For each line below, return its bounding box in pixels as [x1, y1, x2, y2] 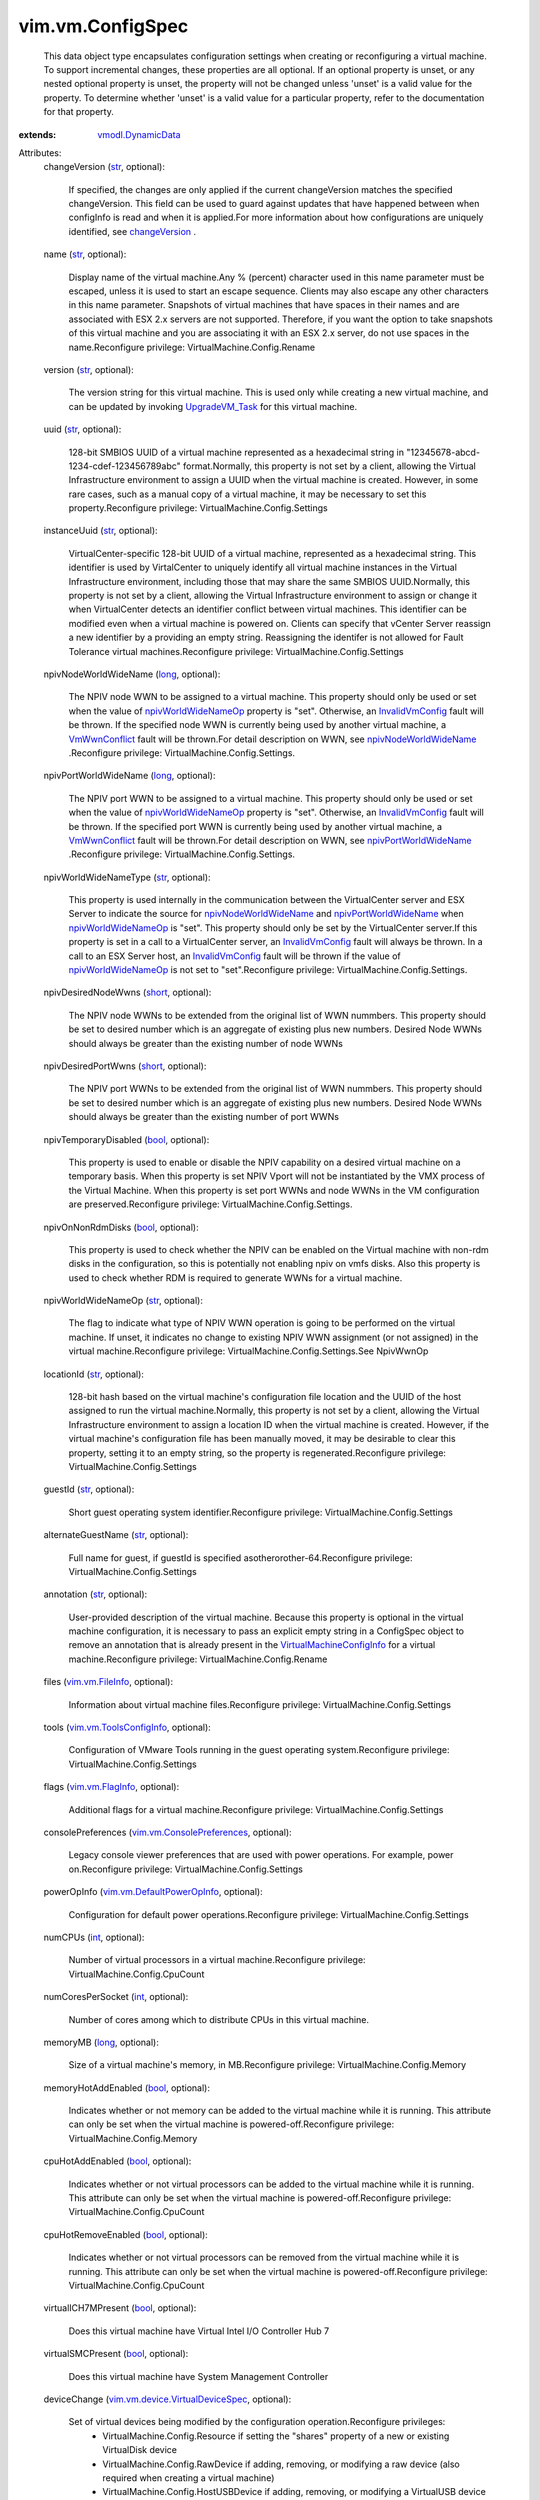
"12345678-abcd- [406, 446, 480, 458]
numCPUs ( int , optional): [43, 1931, 145, 1943]
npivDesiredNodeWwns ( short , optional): [43, 986, 212, 999]
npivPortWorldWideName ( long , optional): [43, 770, 216, 782]
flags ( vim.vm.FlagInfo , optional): [43, 1781, 180, 1793]
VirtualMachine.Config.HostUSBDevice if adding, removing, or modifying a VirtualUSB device [102, 2486, 487, 2498]
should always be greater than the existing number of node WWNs [68, 1037, 344, 1049]
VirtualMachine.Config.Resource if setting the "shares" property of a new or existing [102, 2430, 450, 2442]
